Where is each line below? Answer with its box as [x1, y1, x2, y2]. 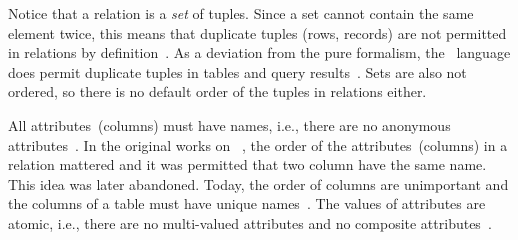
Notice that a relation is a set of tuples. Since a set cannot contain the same [8, 3, 474, 23]
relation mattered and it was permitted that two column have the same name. [8, 154, 487, 175]
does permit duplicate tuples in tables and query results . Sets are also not [8, 61, 467, 82]
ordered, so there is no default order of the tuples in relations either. [8, 81, 427, 102]
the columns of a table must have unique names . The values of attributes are [8, 193, 486, 214]
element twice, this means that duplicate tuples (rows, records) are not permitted [8, 22, 507, 43]
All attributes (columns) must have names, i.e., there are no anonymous [8, 114, 451, 135]
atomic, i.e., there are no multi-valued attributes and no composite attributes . [8, 212, 492, 233]
